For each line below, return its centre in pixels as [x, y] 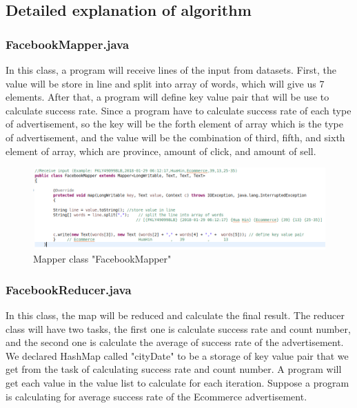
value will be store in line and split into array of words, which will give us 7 [165, 83]
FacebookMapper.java [68, 44]
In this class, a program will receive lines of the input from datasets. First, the [171, 70]
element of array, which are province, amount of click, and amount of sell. [161, 151]
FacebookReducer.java [69, 289]
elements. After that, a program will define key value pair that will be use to [167, 97]
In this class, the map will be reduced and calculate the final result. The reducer [175, 315]
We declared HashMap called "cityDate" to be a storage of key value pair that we [177, 355]
